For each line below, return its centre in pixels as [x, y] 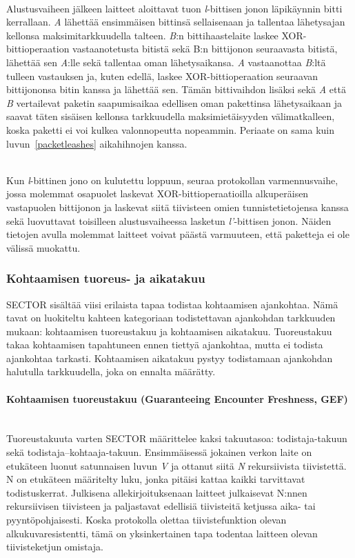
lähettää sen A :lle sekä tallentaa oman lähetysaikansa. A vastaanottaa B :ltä [166, 62]
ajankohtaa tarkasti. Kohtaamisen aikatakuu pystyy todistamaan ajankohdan [170, 358]
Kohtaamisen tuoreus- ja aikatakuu [106, 278]
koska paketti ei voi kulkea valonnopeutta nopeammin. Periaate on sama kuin [171, 129]
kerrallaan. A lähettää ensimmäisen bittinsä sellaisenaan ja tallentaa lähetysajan [176, 22]
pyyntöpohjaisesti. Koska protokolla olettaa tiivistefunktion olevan [146, 520]
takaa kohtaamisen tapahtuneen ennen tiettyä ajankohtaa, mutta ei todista [165, 345]
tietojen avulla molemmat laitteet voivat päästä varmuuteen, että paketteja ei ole [178, 234]
